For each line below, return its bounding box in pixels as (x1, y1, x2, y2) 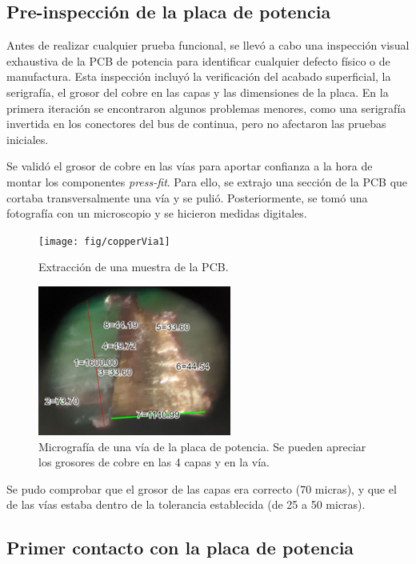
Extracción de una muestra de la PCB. (38, 258, 229, 275)
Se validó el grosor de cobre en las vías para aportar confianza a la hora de (6, 158, 373, 174)
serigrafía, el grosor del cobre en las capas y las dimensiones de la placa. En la (6, 83, 389, 100)
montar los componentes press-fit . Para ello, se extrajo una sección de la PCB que (6, 173, 408, 190)
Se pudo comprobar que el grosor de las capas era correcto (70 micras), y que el (6, 480, 397, 497)
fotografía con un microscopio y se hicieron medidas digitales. (6, 205, 307, 222)
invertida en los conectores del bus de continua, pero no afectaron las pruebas (6, 115, 386, 132)
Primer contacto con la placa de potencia (6, 535, 354, 560)
